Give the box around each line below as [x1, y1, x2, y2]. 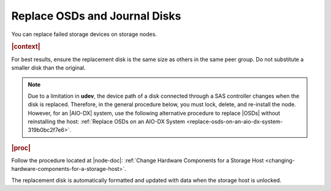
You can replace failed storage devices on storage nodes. [11, 31, 158, 38]
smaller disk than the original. [11, 64, 86, 71]
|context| [11, 43, 40, 51]
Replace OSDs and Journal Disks [11, 9, 181, 23]
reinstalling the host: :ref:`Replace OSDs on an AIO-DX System [28, 118, 185, 125]
